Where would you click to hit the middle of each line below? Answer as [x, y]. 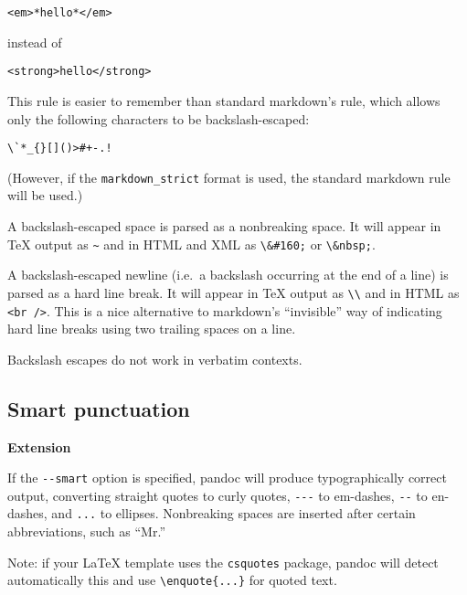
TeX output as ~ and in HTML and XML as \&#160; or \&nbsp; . [191, 244]
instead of [35, 42]
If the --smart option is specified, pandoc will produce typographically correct [227, 478]
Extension [39, 446]
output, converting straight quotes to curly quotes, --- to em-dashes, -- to [218, 495]
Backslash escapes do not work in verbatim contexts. [155, 359]
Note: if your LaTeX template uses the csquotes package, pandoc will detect [223, 562]
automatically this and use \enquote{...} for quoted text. [172, 580]
